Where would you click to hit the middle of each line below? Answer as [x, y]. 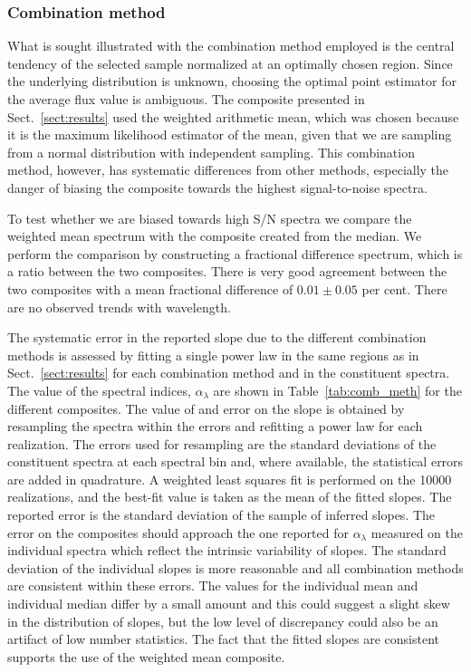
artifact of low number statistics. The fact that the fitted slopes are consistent [224, 639]
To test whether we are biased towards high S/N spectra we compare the [210, 218]
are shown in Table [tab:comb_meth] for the [337, 390]
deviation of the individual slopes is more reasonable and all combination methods [235, 567]
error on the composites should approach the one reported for [178, 532]
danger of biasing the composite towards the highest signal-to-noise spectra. [217, 187]
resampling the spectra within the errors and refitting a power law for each [215, 426]
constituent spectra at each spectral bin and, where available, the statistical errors [235, 461]
